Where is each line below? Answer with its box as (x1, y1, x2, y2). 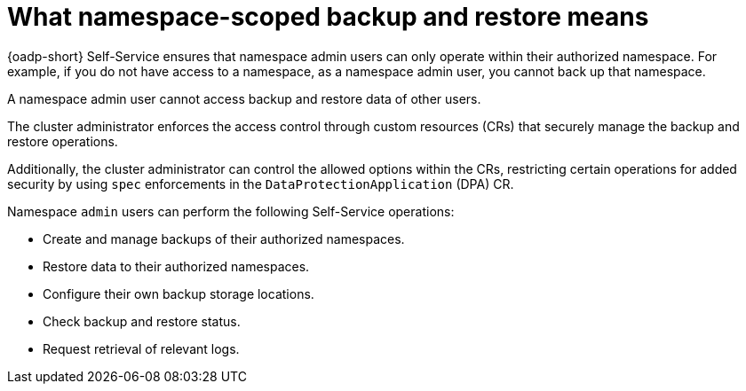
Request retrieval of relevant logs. (43, 340, 240, 356)
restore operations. (7, 133, 118, 149)
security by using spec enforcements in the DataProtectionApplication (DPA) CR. (7, 176, 514, 192)
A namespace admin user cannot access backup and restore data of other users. (7, 90, 481, 106)
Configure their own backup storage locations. (43, 285, 314, 301)
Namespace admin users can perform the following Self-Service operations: (7, 203, 455, 219)
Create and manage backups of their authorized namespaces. (43, 231, 405, 246)
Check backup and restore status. (43, 313, 241, 329)
